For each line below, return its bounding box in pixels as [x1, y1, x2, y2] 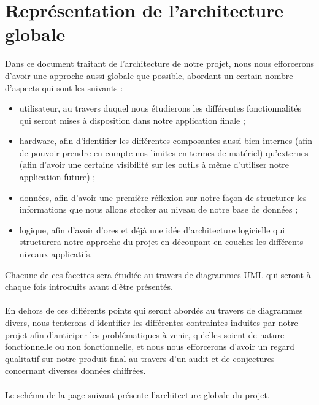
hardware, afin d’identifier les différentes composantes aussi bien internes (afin [19, 134, 312, 147]
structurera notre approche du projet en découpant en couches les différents [19, 235, 304, 248]
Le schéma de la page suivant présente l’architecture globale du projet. [5, 388, 270, 401]
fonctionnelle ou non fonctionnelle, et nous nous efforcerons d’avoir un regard [5, 340, 294, 353]
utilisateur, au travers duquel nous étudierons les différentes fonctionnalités [19, 102, 302, 115]
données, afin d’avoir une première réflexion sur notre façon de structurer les [19, 191, 307, 203]
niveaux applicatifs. [19, 248, 93, 260]
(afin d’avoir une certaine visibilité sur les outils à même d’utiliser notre [19, 158, 290, 171]
